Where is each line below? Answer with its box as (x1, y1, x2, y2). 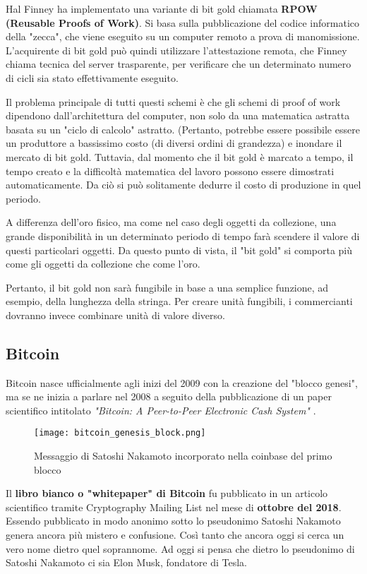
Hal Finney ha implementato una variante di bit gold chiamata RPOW (6, 1, 318, 16)
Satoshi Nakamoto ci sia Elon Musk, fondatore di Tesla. (6, 555, 248, 570)
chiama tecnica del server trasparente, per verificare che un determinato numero (6, 56, 351, 71)
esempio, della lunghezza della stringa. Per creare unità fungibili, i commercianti (6, 294, 353, 309)
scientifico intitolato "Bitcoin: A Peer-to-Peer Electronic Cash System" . (6, 402, 316, 417)
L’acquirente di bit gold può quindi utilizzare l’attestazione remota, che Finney (6, 42, 347, 57)
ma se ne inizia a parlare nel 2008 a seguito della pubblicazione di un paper (6, 389, 332, 404)
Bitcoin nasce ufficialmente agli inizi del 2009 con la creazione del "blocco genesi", (6, 375, 358, 390)
